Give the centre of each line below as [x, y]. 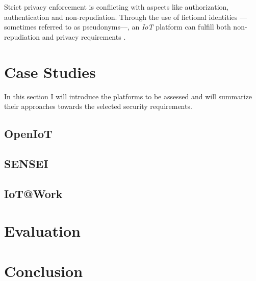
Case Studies [50, 72]
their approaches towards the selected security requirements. [98, 106]
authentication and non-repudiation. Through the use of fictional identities [121, 17]
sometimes [20, 27]
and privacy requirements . [84, 36]
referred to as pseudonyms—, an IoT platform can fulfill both [135, 27]
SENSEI [26, 163]
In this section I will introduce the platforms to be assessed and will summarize [128, 96]
